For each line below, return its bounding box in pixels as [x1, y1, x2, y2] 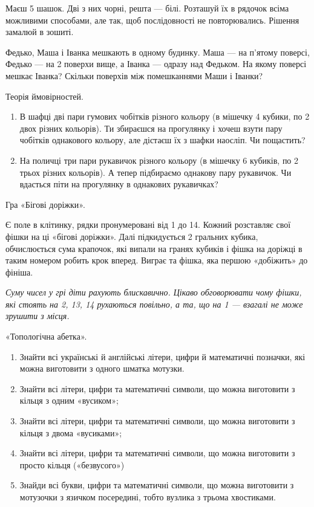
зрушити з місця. [5, 309, 70, 322]
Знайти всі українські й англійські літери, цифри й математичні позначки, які [19, 350, 306, 363]
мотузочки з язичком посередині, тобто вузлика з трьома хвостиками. [19, 491, 276, 503]
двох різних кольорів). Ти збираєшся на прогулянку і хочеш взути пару [19, 121, 283, 134]
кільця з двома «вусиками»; [19, 426, 122, 439]
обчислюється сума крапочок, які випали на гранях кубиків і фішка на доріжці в [5, 242, 303, 254]
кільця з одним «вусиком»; [19, 394, 119, 407]
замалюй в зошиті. [5, 25, 74, 38]
